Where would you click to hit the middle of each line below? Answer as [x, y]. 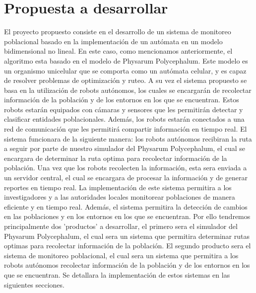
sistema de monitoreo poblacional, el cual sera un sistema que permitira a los [121, 255]
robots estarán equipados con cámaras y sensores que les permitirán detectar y [124, 109]
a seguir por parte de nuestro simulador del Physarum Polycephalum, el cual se [125, 148]
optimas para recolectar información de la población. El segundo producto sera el [128, 246]
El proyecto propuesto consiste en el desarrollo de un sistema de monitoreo [118, 32]
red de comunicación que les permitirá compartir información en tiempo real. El [126, 129]
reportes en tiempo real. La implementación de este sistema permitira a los [118, 187]
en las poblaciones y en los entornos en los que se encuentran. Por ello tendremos [127, 216]
